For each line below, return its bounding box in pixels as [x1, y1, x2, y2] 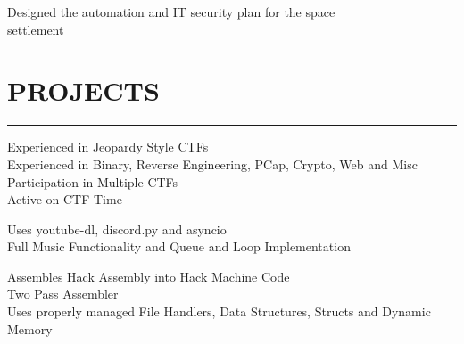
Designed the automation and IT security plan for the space [7, 3, 336, 20]
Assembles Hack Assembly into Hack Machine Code [7, 266, 290, 285]
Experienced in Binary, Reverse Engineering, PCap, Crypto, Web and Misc [7, 154, 418, 173]
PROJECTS [7, 72, 160, 109]
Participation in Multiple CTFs [7, 172, 178, 191]
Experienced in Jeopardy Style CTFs [7, 137, 209, 156]
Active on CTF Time [7, 190, 122, 209]
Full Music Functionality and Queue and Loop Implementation [7, 237, 351, 256]
